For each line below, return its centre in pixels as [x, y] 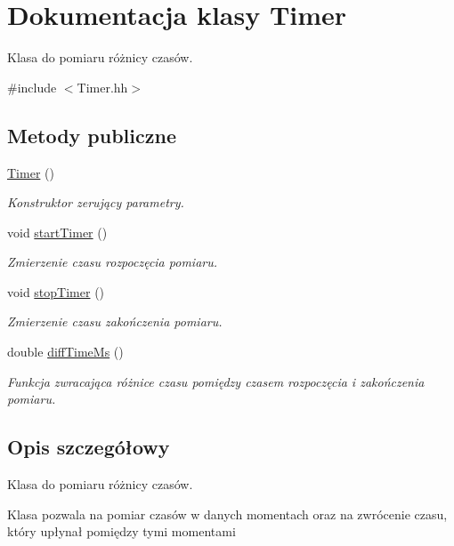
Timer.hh [102, 87]
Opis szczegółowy [89, 447]
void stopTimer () [56, 291]
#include [32, 87]
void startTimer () [57, 232]
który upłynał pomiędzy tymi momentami [122, 531]
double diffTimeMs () [65, 352]
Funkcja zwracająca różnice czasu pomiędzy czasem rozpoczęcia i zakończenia [216, 381]
